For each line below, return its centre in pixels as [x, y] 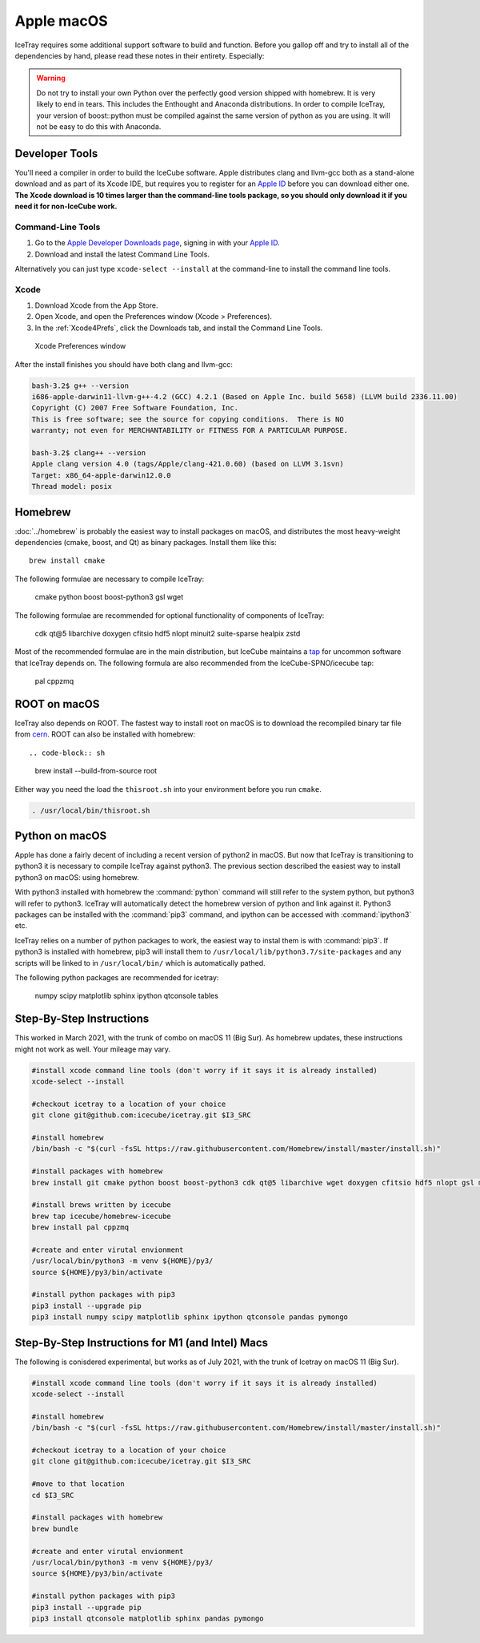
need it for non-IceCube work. [66, 206]
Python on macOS [61, 836]
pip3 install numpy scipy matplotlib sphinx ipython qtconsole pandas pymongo [190, 1317]
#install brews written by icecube [101, 1205]
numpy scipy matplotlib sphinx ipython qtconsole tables [127, 996]
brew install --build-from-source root [96, 771]
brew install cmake [67, 561]
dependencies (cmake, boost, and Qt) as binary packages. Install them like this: [146, 542]
